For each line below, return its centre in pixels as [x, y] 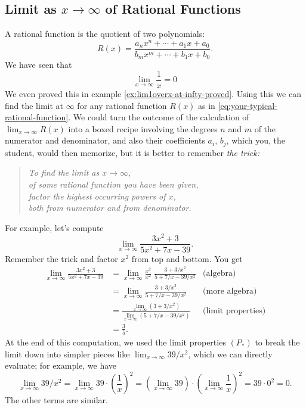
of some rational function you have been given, [113, 184]
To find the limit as [64, 172]
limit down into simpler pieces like [67, 354]
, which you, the [256, 140]
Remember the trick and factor [61, 258]
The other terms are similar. [56, 400]
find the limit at [34, 105]
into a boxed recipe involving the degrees [143, 128]
